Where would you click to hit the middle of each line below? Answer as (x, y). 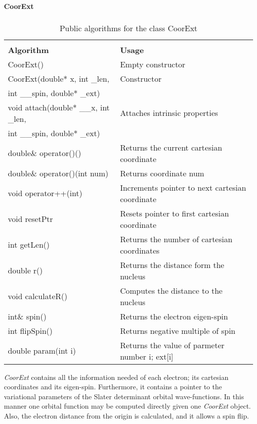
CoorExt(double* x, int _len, (59, 78)
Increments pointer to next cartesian (183, 187)
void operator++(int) (45, 193)
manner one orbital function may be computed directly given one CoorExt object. (128, 406)
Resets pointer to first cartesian (174, 213)
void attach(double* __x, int (59, 107)
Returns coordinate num (162, 173)
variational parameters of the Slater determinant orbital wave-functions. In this (124, 396)
